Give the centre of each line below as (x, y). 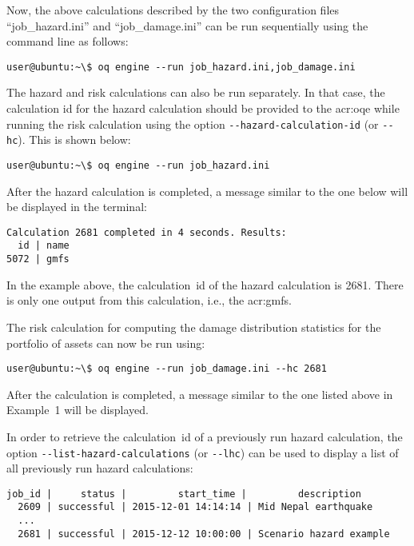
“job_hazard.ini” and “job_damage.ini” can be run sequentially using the (187, 25)
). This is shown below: (74, 139)
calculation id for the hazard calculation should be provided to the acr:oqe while (203, 108)
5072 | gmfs (38, 259)
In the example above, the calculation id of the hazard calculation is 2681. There (205, 284)
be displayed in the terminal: (77, 207)
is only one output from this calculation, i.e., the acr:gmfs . (149, 300)
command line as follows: (68, 41)
